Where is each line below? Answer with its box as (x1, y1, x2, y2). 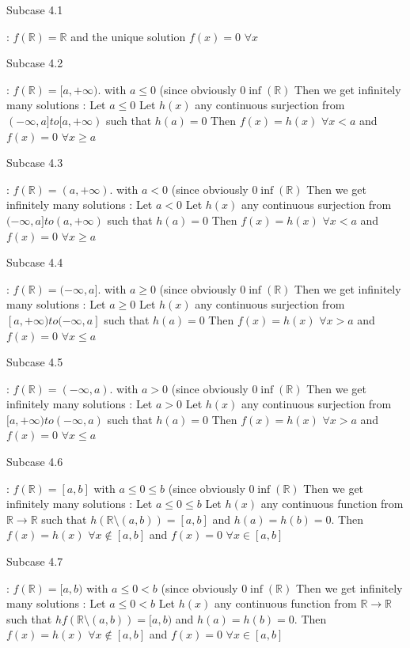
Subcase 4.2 (6, 55, 63, 71)
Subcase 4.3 (6, 154, 63, 171)
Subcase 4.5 (6, 354, 63, 370)
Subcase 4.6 (6, 453, 63, 470)
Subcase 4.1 (6, 2, 63, 17)
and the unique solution (70, 28, 186, 44)
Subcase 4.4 (6, 254, 63, 271)
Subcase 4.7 (6, 553, 63, 570)
